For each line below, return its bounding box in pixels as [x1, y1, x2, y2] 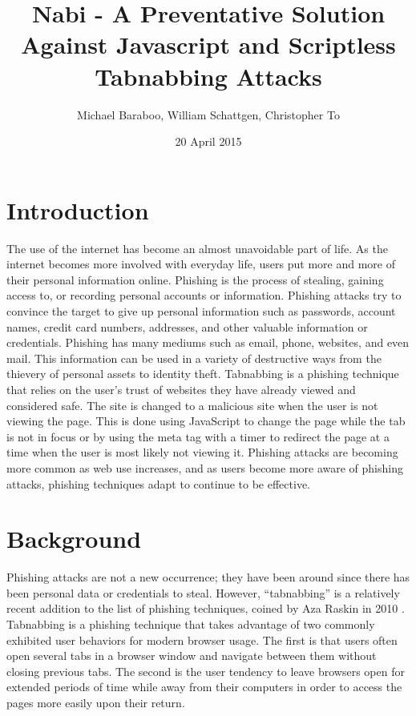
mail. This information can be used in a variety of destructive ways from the [6, 349, 382, 366]
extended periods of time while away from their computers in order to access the [6, 678, 402, 695]
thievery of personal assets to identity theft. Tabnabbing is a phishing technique [6, 365, 399, 382]
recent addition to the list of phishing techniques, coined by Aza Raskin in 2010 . [6, 600, 405, 617]
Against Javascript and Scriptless [21, 28, 396, 61]
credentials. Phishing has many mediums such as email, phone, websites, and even [6, 334, 410, 351]
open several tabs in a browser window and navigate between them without [6, 647, 377, 664]
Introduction [6, 193, 149, 226]
